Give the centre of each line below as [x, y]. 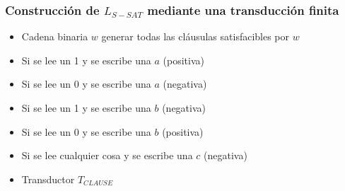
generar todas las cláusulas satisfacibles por [195, 36]
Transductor [48, 179]
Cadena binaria [55, 36]
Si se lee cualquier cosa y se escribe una [107, 155]
